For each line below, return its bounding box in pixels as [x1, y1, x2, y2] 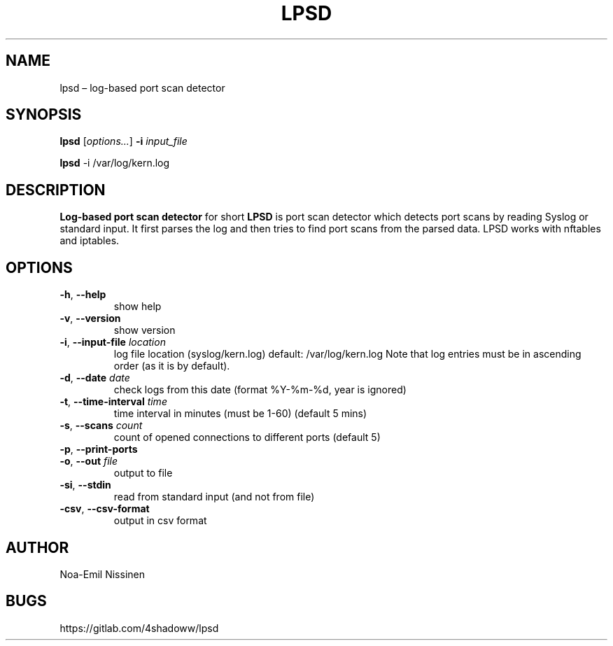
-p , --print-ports [59, 443, 138, 456]
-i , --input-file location [59, 336, 166, 349]
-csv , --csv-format [59, 503, 150, 515]
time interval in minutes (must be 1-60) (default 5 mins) [113, 407, 367, 420]
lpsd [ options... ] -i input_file [59, 135, 188, 148]
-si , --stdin [59, 479, 111, 491]
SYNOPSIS [6, 106, 82, 124]
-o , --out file [59, 455, 118, 468]
